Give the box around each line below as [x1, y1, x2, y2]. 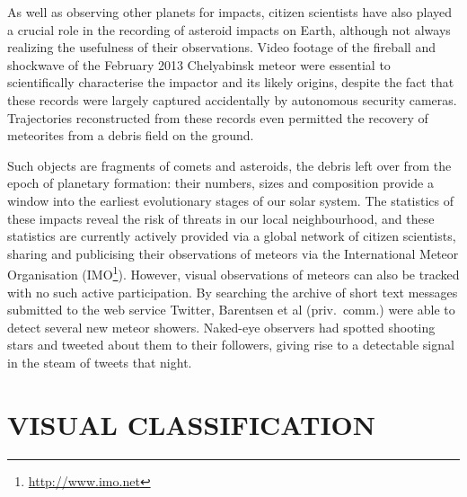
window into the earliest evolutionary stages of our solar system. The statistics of [7, 191, 454, 209]
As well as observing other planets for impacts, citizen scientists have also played [7, 3, 453, 21]
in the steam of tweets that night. [7, 352, 192, 371]
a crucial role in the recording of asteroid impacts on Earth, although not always [7, 20, 451, 39]
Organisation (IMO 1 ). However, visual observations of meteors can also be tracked [7, 262, 460, 283]
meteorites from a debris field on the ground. [7, 126, 254, 145]
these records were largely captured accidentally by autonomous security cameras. [7, 90, 457, 109]
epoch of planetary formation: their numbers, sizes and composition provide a [7, 173, 434, 192]
